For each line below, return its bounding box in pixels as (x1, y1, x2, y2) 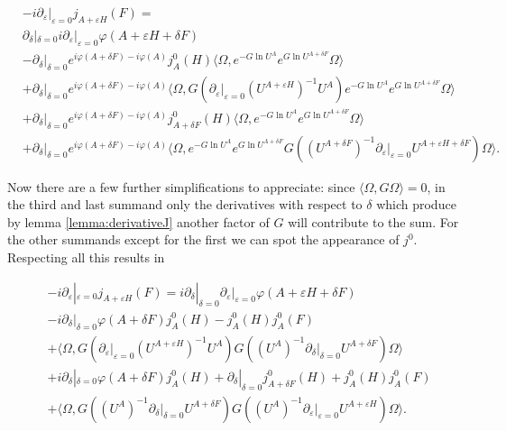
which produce (376, 195, 456, 214)
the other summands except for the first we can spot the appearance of (7, 230, 400, 249)
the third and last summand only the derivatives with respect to (7, 195, 363, 214)
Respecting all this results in (7, 248, 165, 267)
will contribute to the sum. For (288, 212, 459, 231)
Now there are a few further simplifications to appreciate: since (7, 177, 355, 196)
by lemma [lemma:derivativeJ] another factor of (7, 212, 270, 231)
